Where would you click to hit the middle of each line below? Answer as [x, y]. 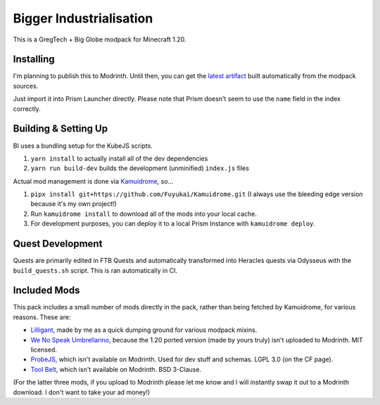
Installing [34, 59]
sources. [26, 86]
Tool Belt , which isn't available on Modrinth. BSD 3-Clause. [116, 369]
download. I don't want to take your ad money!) [82, 392]
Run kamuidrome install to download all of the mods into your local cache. [144, 214]
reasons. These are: [42, 317]
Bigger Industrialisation [83, 18]
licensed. [44, 350]
